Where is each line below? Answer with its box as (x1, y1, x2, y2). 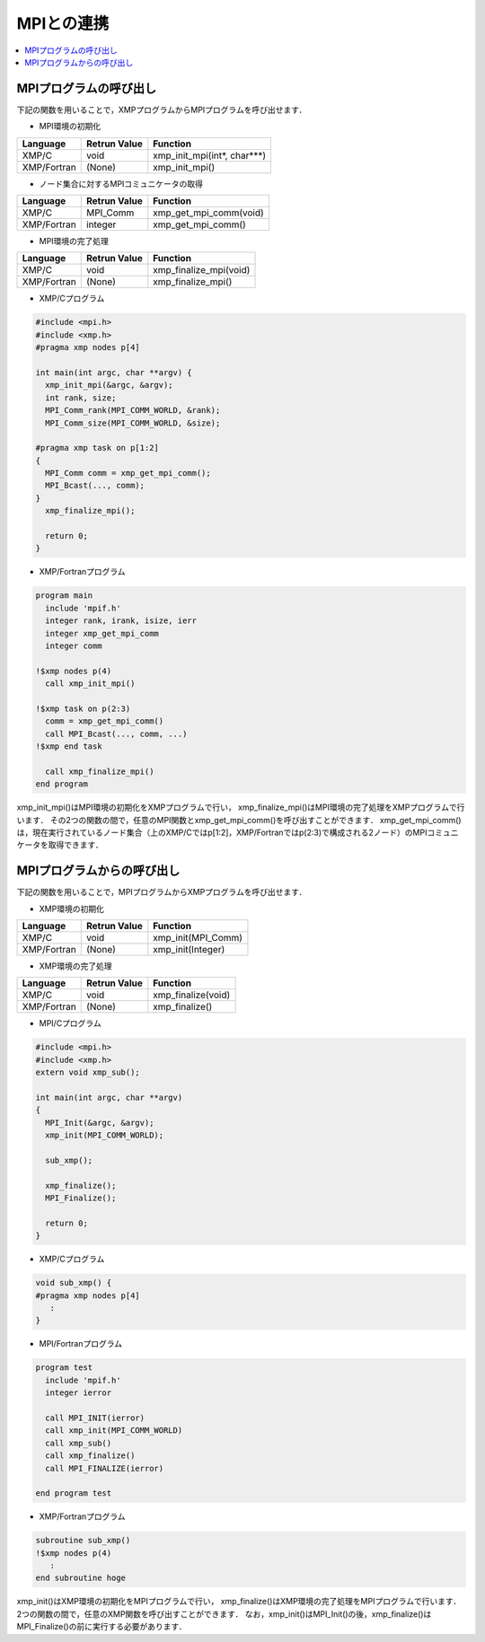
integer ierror (45, 1388, 112, 1398)
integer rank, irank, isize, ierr (45, 616, 198, 626)
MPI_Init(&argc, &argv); (45, 1118, 154, 1128)
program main (35, 591, 93, 601)
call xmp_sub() (45, 1437, 112, 1448)
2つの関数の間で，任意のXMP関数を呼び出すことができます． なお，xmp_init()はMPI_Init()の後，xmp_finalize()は (16, 1608, 432, 1620)
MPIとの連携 (16, 13, 110, 33)
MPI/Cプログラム (39, 1018, 102, 1029)
